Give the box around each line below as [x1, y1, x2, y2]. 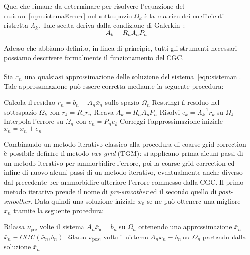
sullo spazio [105, 97, 139, 107]
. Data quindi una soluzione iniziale [30, 196, 136, 206]
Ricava [94, 106, 114, 117]
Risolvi [159, 106, 180, 117]
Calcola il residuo [4, 97, 55, 107]
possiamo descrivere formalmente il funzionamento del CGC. [4, 52, 184, 62]
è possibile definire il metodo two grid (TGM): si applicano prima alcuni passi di [4, 148, 243, 158]
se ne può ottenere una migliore [147, 196, 241, 206]
